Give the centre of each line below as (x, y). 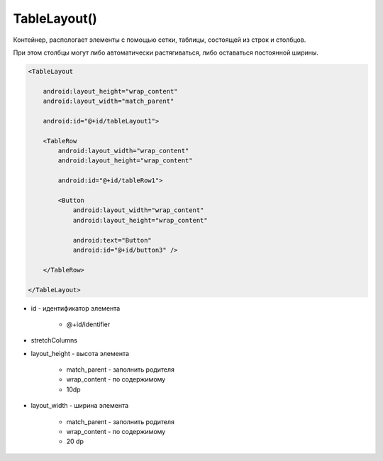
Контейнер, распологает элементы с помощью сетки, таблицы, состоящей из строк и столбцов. (160, 40)
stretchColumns (54, 340)
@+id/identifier (88, 324)
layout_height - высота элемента (80, 353)
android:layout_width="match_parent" (109, 101)
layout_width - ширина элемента (80, 406)
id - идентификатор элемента (76, 308)
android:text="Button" (112, 240)
